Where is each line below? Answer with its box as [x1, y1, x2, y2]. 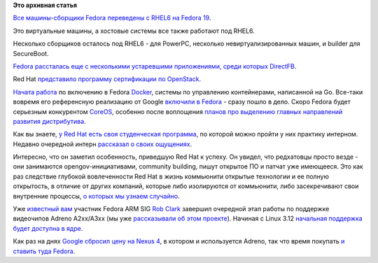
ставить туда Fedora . [13, 247, 76, 255]
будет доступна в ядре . [13, 224, 83, 232]
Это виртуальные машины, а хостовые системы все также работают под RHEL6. [13, 27, 255, 35]
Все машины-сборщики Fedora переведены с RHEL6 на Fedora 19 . [13, 14, 211, 22]
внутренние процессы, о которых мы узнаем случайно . [13, 192, 180, 200]
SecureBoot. [13, 49, 49, 57]
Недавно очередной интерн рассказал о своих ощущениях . [13, 140, 192, 148]
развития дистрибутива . [13, 117, 87, 125]
